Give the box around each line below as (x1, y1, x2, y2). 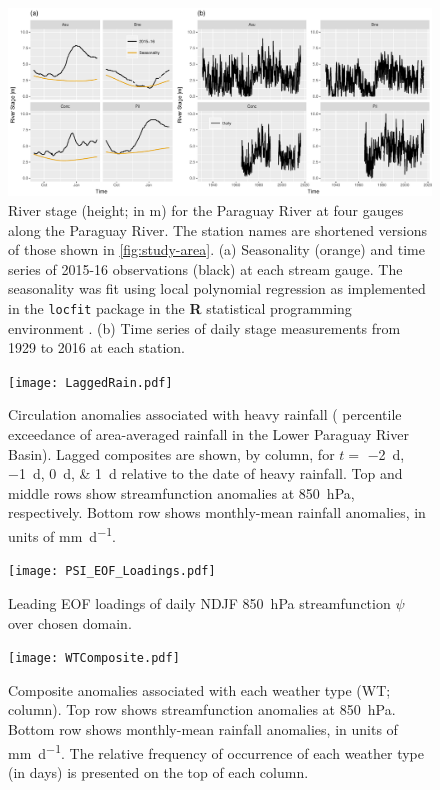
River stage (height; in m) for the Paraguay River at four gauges (8, 199, 404, 220)
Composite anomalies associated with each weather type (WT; (8, 679, 391, 700)
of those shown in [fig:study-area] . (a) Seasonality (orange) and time (8, 239, 425, 260)
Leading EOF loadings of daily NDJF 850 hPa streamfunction (8, 592, 391, 613)
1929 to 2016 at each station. (8, 337, 186, 358)
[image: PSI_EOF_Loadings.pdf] (8, 564, 216, 579)
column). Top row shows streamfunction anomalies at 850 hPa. (8, 699, 396, 720)
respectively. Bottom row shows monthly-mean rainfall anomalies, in (8, 502, 426, 523)
